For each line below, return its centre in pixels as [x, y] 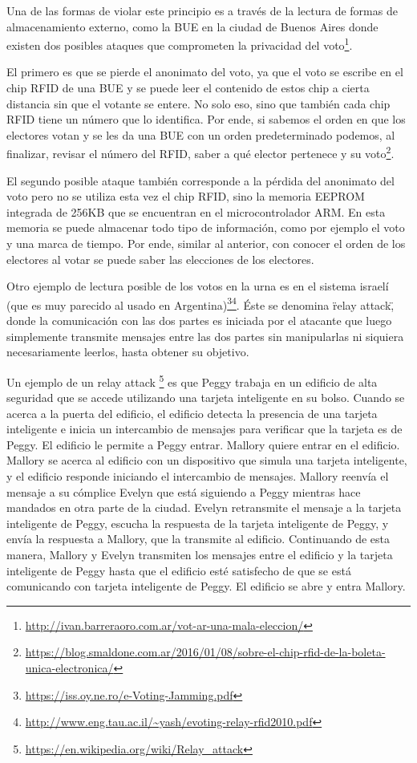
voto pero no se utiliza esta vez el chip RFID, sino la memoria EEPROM [186, 196]
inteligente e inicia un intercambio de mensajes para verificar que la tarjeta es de [204, 429]
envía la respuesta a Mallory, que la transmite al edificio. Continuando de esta [198, 539]
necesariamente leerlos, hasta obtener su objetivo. [128, 352]
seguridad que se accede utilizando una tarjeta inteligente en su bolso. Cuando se [206, 398]
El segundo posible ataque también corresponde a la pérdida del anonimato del [200, 180]
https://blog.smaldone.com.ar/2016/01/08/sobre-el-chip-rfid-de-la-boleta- [205, 652]
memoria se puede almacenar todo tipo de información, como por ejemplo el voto [206, 227]
